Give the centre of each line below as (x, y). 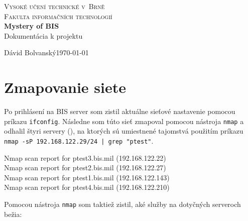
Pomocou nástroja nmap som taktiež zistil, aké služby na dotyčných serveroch (122, 204)
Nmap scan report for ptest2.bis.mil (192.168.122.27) (85, 168)
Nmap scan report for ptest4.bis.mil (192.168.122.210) (87, 187)
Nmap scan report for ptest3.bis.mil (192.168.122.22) (85, 157)
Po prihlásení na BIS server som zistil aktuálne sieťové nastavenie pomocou (120, 111)
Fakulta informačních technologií (58, 16)
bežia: (13, 214)
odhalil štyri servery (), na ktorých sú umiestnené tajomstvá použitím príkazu (124, 131)
